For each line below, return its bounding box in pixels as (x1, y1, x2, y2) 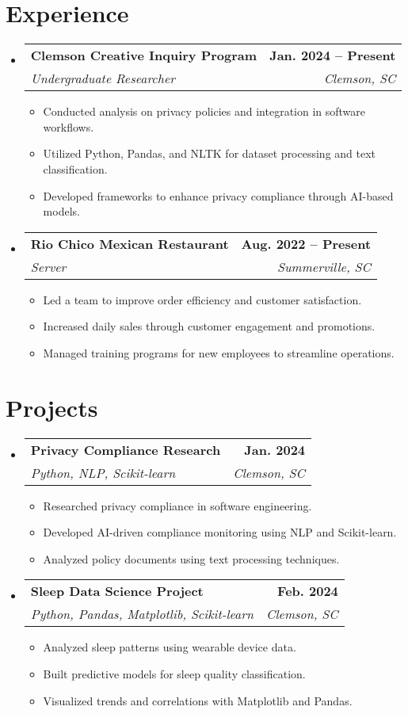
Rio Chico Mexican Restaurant (30, 234, 229, 253)
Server (30, 257, 67, 276)
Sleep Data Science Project (30, 582, 204, 601)
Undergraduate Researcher (30, 69, 176, 88)
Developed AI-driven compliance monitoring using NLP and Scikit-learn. (43, 524, 397, 540)
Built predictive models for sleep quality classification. (43, 665, 306, 682)
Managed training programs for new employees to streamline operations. (43, 344, 395, 361)
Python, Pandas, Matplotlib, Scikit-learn (30, 605, 254, 624)
